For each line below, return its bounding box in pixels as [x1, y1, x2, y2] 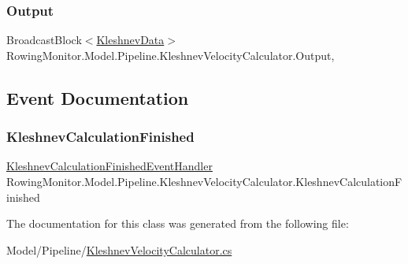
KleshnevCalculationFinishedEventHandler [6, 158, 213, 174]
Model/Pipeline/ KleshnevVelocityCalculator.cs [6, 241, 232, 258]
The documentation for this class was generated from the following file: [6, 215, 349, 232]
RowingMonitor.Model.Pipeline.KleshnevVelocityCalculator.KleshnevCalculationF [6, 173, 402, 189]
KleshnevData [96, 32, 165, 48]
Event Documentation [6, 85, 189, 110]
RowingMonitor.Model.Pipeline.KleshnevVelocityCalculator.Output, [6, 46, 335, 63]
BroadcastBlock [6, 32, 82, 48]
